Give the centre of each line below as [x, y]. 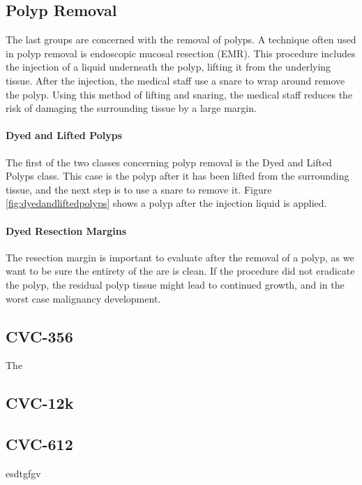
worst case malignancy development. [83, 298]
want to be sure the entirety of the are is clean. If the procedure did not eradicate [180, 271]
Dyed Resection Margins [66, 230]
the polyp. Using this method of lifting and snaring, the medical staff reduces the [179, 94]
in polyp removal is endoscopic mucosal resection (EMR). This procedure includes [181, 53]
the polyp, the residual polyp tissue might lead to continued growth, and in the [175, 284]
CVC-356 [39, 336]
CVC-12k [40, 403]
